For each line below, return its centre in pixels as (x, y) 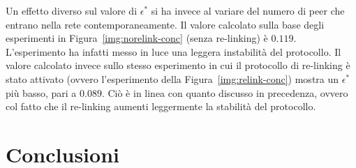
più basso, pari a (41, 92)
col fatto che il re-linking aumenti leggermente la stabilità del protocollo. (161, 106)
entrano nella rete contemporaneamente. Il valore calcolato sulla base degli (165, 24)
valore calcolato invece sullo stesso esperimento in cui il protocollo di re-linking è (178, 65)
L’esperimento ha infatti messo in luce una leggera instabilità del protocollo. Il (173, 51)
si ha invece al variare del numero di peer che (248, 10)
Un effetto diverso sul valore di (72, 10)
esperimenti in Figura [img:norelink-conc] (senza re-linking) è (137, 38)
